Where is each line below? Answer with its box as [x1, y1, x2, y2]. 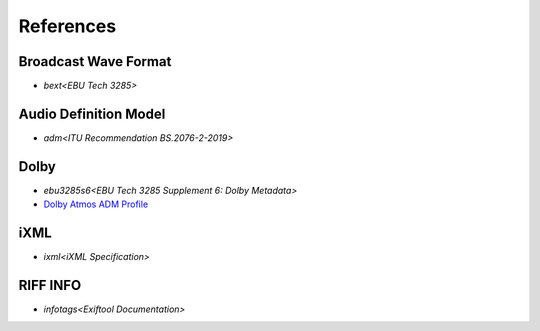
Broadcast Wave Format [18, 53, 172, 70]
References [18, 15, 117, 37]
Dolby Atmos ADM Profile [43, 198, 149, 210]
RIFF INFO [18, 276, 82, 294]
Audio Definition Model [18, 105, 166, 122]
